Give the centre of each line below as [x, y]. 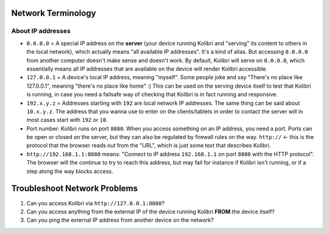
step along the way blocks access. [70, 171]
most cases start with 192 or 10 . [67, 120]
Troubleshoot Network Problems [75, 189]
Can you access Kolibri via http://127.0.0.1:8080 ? [95, 203]
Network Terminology [54, 13]
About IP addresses [41, 31]
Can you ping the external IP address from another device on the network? [120, 220]
